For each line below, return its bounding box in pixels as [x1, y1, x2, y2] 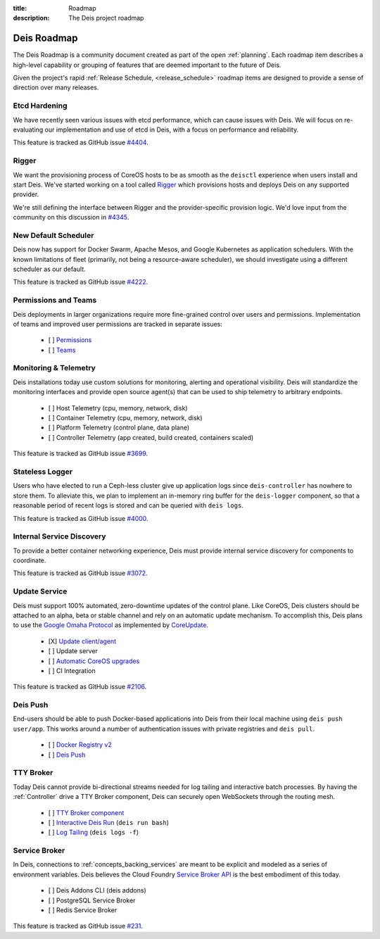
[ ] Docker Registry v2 [48, 741, 112, 749]
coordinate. [13, 556, 46, 565]
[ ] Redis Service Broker [48, 906, 118, 914]
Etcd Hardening [13, 101, 68, 111]
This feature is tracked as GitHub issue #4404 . [13, 138, 149, 147]
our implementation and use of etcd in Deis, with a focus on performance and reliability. [44, 125, 299, 134]
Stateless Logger [13, 467, 73, 477]
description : [13, 14, 50, 23]
